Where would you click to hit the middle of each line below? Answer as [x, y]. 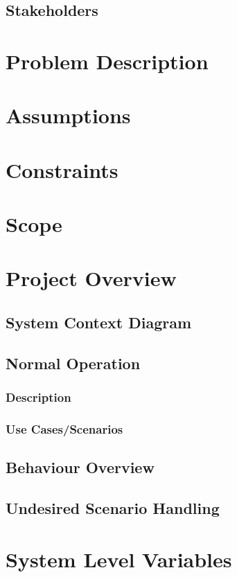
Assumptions [68, 115]
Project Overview [91, 278]
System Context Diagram [99, 322]
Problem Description [107, 61]
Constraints [62, 169]
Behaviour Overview [80, 467]
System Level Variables [119, 559]
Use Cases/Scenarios [64, 428]
